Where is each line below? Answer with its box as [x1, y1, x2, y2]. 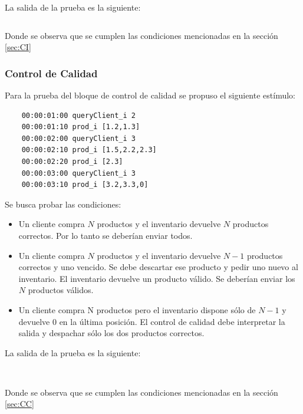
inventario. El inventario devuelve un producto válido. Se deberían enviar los [18, 272, 295, 284]
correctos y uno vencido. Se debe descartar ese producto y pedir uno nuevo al [18, 261, 298, 273]
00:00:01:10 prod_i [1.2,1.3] [21, 123, 140, 132]
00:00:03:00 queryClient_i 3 [21, 169, 136, 178]
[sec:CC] [5, 397, 34, 410]
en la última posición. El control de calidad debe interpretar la [59, 315, 285, 327]
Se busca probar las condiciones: [5, 198, 121, 210]
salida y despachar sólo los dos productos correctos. [18, 327, 205, 339]
